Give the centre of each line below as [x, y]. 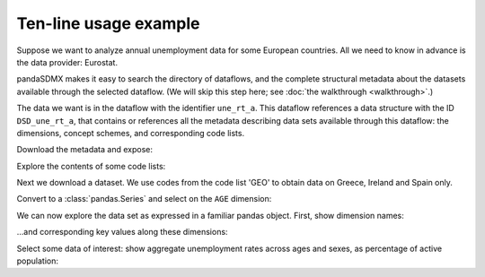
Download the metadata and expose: [84, 150]
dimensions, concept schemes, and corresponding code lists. [131, 133]
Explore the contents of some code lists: [91, 166]
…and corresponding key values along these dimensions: [122, 232]
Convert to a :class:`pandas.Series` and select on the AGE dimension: [144, 199]
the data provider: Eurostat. [67, 62]
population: [37, 261]
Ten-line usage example [109, 23]
